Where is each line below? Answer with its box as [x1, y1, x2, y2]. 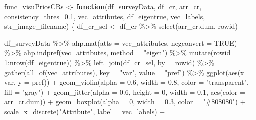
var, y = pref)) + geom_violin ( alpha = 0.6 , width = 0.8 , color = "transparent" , [4, 77, 249, 87]
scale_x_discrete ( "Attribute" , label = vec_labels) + [4, 106, 165, 116]
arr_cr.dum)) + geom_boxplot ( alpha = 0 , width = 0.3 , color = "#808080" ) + [4, 96, 246, 107]
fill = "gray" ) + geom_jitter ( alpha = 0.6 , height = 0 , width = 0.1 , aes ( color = [4, 86, 245, 97]
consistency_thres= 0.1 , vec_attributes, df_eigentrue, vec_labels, [4, 11, 205, 21]
